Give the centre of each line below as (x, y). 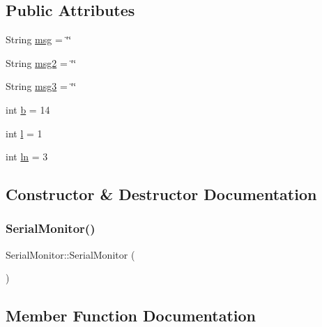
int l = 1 (24, 133)
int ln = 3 (27, 157)
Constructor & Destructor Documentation (161, 194)
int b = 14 (28, 109)
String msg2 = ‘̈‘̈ (41, 62)
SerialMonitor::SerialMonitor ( (70, 254)
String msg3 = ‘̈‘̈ (41, 86)
